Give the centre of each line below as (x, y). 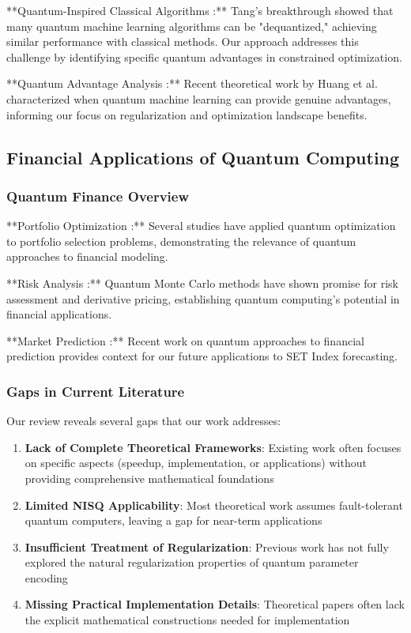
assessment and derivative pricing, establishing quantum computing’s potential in (203, 298)
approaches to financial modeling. (87, 256)
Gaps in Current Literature (96, 391)
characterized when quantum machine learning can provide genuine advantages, (199, 98)
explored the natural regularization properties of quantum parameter (192, 562)
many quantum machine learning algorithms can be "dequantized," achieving (192, 26)
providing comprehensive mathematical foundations (149, 478)
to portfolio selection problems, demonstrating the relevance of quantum (181, 241)
